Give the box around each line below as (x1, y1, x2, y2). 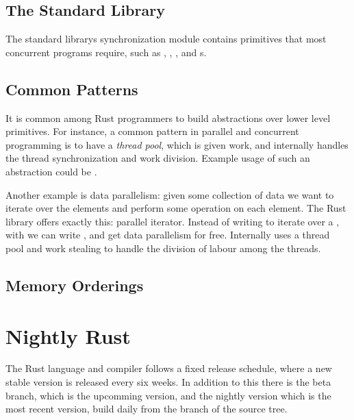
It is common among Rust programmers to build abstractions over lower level (5, 110, 331, 125)
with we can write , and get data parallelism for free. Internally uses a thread (5, 227, 330, 242)
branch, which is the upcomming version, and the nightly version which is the (5, 388, 331, 402)
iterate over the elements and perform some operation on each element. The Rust (5, 201, 346, 215)
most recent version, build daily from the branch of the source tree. (5, 402, 288, 416)
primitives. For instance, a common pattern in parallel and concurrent (5, 124, 299, 138)
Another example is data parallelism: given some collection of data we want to (5, 187, 334, 201)
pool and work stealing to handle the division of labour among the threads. (5, 240, 321, 255)
